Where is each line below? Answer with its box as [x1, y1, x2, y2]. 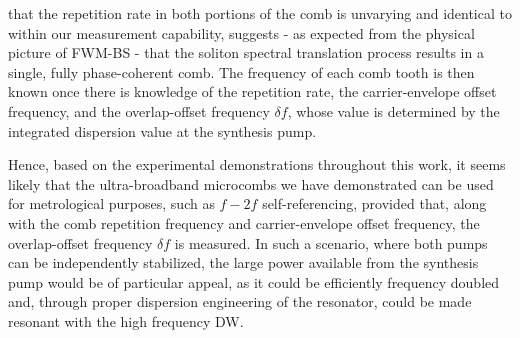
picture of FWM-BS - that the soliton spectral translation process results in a [8, 42, 484, 63]
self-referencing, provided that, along [262, 193, 487, 214]
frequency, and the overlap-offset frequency [8, 100, 270, 121]
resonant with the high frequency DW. [8, 310, 244, 331]
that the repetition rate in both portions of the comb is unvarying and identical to [8, 3, 512, 23]
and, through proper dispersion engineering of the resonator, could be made [8, 291, 472, 312]
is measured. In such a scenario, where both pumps [174, 232, 488, 253]
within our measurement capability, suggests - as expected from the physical [8, 22, 475, 43]
